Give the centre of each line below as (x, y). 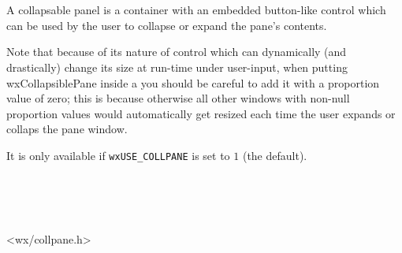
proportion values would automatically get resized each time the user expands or (201, 113)
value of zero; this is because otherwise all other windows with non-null (178, 98)
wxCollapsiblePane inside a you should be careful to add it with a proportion (193, 82)
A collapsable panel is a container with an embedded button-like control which (196, 10)
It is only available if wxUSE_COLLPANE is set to (118, 155)
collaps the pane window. (67, 129)
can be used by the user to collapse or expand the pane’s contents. (167, 25)
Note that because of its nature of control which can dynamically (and (177, 52)
